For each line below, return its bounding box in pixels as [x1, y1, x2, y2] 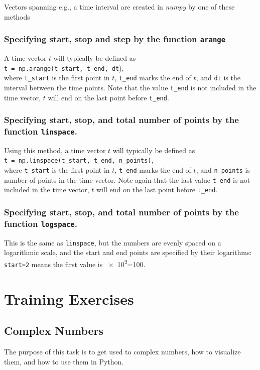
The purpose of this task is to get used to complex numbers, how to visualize [4, 346, 241, 356]
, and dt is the [196, 72, 240, 83]
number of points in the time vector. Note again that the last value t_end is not [4, 174, 250, 185]
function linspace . [4, 125, 77, 138]
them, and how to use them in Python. [4, 356, 124, 366]
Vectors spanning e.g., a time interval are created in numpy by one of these [4, 2, 235, 12]
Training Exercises [4, 288, 134, 309]
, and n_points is [196, 165, 250, 175]
